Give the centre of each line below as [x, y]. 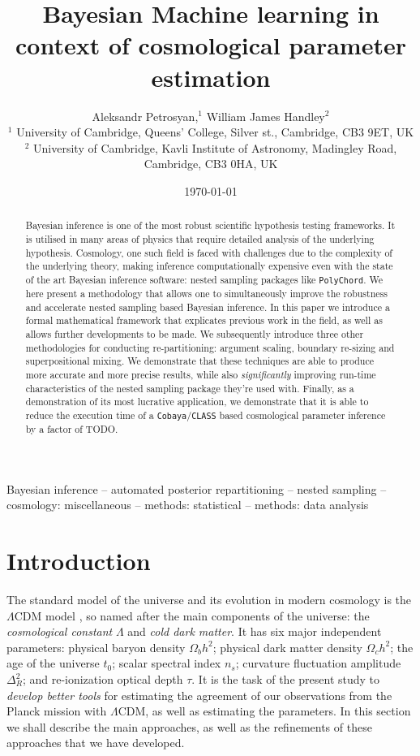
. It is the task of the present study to [286, 679]
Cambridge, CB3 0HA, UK [211, 164]
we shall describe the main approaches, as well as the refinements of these [189, 726]
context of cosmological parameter [211, 45]
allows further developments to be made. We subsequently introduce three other [195, 334]
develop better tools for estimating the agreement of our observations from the [199, 695]
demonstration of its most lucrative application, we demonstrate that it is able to [197, 402]
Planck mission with [57, 711]
